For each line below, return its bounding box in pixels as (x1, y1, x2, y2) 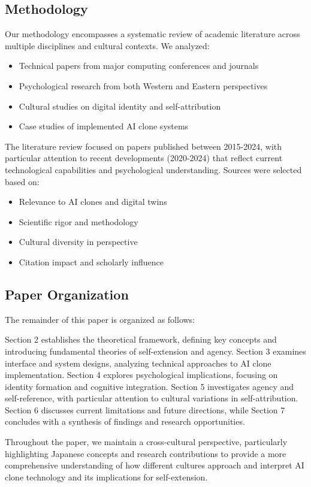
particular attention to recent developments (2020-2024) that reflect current (5, 152, 283, 164)
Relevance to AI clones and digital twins (19, 195, 167, 208)
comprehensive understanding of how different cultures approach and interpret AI (5, 459, 304, 471)
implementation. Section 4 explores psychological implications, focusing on (5, 368, 278, 381)
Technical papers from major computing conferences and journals (19, 59, 259, 72)
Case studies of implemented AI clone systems (19, 120, 189, 132)
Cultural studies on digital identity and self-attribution (19, 99, 221, 112)
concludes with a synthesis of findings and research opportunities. (5, 415, 245, 428)
